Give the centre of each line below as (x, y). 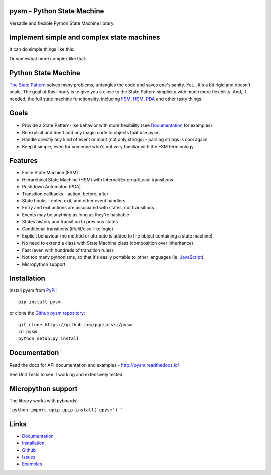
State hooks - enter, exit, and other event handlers (74, 201)
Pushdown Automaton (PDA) (51, 187)
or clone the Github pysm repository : (47, 313)
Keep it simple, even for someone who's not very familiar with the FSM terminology (108, 146)
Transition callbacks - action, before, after (65, 194)
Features (23, 161)
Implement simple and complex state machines (85, 37)
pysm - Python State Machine (57, 11)
